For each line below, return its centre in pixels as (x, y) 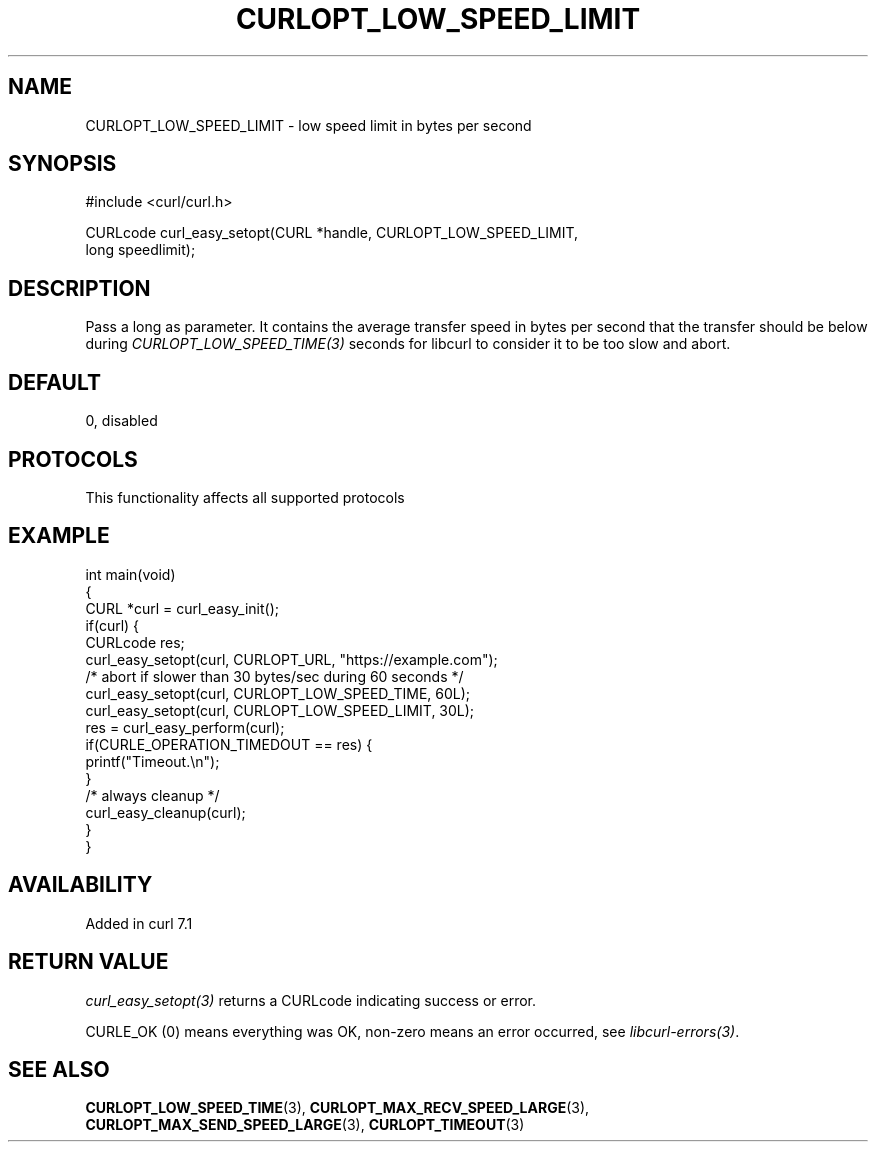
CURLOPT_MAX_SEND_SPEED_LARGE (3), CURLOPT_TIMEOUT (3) (305, 1125)
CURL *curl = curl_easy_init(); (182, 608)
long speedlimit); (140, 250)
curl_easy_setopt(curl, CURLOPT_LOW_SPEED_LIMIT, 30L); (280, 710)
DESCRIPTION (79, 288)
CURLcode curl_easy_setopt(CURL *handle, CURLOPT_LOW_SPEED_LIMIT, (332, 233)
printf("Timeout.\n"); (152, 761)
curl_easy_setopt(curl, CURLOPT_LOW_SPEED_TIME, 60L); (278, 693)
